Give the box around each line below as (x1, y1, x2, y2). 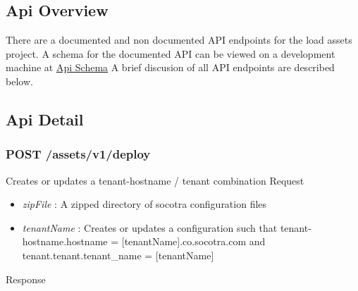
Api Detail (6, 108, 84, 130)
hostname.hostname (22, 234, 108, 249)
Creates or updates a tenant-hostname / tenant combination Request (6, 173, 304, 187)
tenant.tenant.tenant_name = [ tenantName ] (22, 247, 214, 262)
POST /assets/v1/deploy (6, 145, 151, 163)
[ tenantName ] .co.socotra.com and (121, 234, 266, 249)
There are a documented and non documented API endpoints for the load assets (6, 32, 352, 47)
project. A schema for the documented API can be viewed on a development (6, 46, 335, 61)
